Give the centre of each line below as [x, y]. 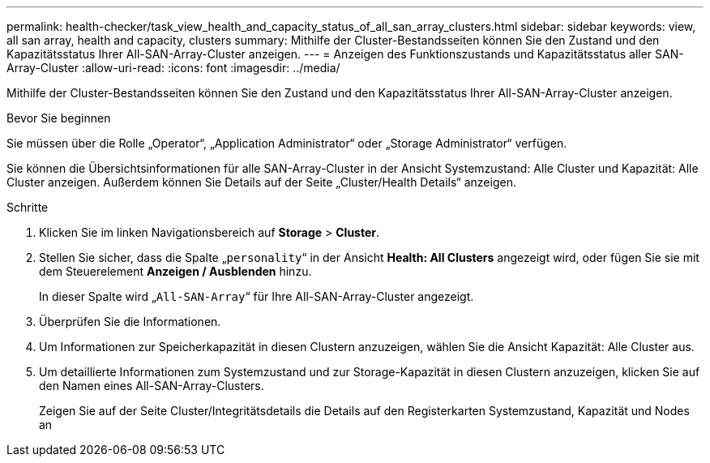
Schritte [28, 207]
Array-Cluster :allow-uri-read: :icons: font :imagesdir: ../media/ [173, 68]
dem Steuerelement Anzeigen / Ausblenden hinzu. [175, 271]
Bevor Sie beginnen [59, 118]
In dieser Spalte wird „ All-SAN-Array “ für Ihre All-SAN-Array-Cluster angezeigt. [257, 296]
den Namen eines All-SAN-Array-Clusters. [152, 386]
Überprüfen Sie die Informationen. [130, 322]
